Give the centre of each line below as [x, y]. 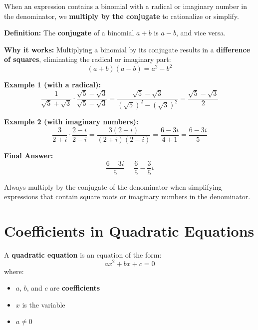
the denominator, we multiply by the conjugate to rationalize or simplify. [122, 16]
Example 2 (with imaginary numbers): [71, 122]
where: [14, 271]
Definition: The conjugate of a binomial [69, 33]
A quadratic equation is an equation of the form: [83, 254]
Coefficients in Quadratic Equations [129, 230]
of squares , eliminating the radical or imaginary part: [88, 59]
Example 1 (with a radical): [53, 85]
